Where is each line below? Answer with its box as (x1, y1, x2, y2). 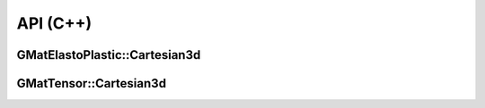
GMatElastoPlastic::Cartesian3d (16, 47, 201, 62)
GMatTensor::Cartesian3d (16, 76, 166, 91)
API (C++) (16, 13, 93, 33)
